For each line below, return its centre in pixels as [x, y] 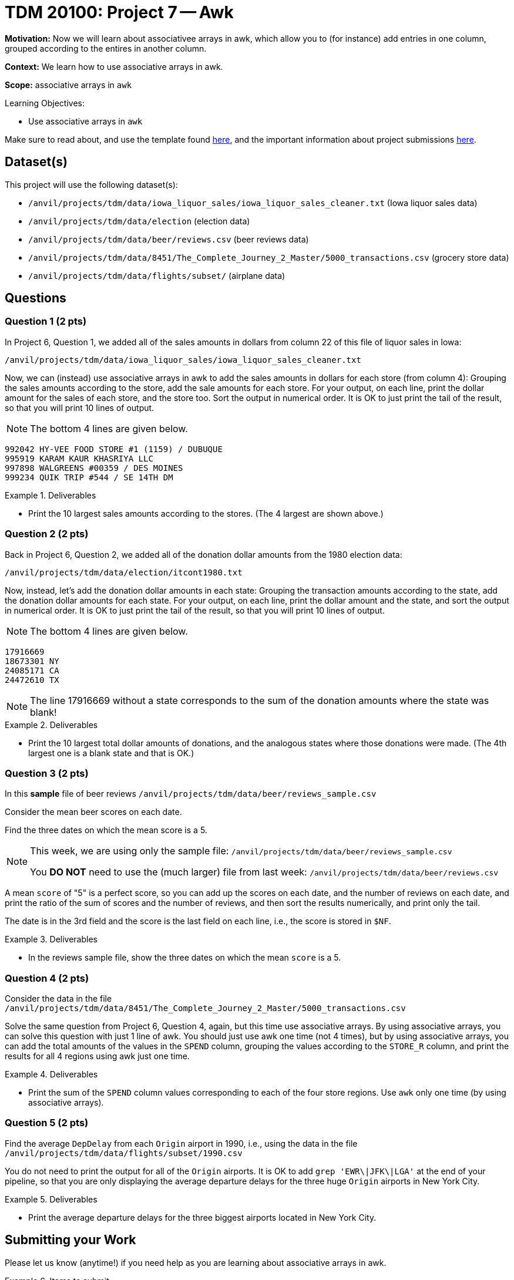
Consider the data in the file [58, 999]
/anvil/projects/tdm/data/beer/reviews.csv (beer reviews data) [169, 239]
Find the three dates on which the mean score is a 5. [106, 830]
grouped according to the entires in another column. [106, 48]
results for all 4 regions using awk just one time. [97, 1056]
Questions [36, 298]
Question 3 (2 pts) [47, 773]
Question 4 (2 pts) [47, 978]
